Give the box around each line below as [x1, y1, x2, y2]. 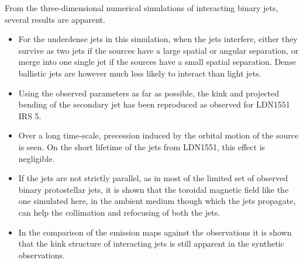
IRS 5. [18, 109, 42, 122]
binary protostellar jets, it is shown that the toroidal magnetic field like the [18, 183, 289, 195]
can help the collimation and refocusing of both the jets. [18, 206, 221, 218]
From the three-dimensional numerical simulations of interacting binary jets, [5, 2, 278, 13]
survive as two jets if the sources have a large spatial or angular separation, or [18, 44, 299, 56]
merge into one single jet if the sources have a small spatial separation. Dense [18, 56, 296, 68]
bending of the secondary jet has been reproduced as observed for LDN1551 [18, 98, 290, 110]
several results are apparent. [5, 13, 105, 25]
